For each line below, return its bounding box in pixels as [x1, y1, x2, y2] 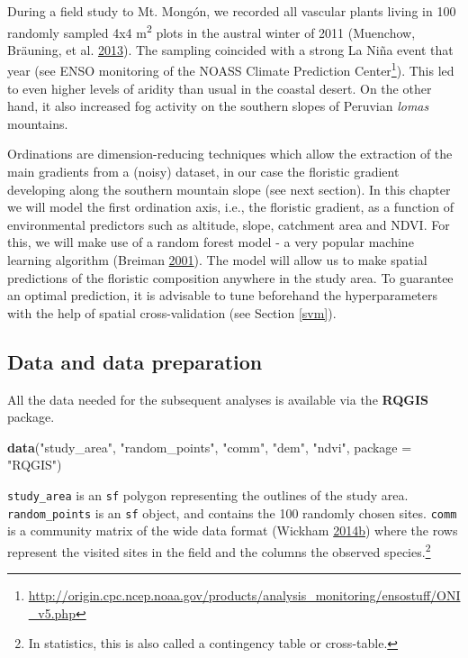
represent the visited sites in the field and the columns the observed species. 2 [7, 539, 431, 561]
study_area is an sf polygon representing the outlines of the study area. [7, 485, 409, 504]
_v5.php [28, 603, 76, 622]
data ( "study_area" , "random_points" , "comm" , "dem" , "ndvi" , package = [7, 437, 412, 456]
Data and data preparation [7, 347, 263, 375]
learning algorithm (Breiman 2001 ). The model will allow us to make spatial [7, 251, 427, 270]
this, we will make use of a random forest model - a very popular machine [7, 233, 414, 251]
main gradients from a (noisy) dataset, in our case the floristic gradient [7, 162, 400, 181]
